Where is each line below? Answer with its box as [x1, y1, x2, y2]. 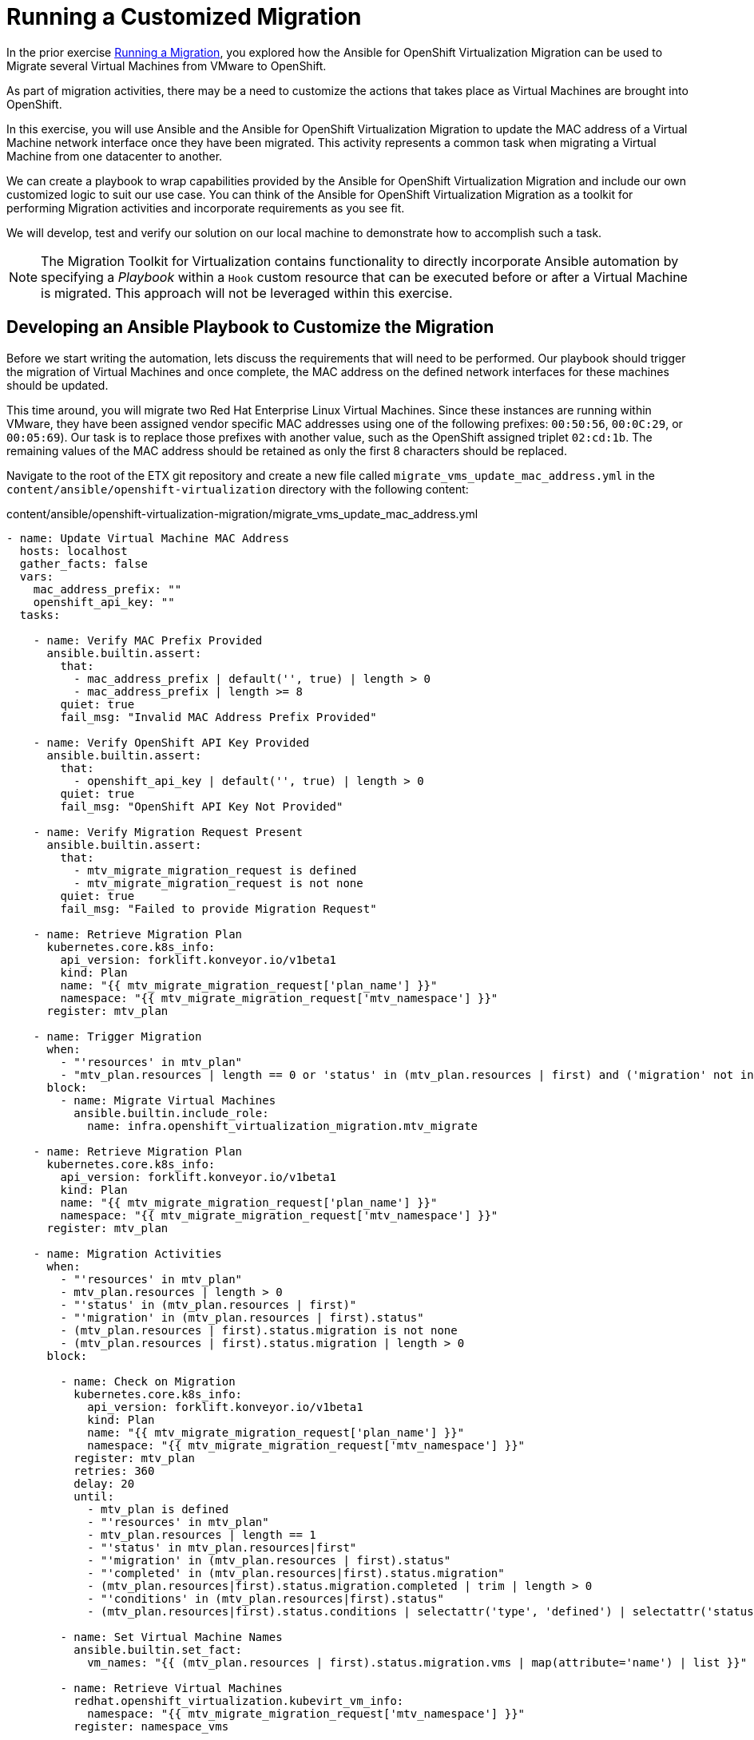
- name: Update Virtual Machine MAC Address [6, 531, 290, 545]
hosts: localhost [19, 544, 128, 557]
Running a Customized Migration [6, 3, 362, 30]
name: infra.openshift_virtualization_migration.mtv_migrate [87, 1119, 478, 1132]
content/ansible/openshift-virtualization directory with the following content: [6, 482, 469, 496]
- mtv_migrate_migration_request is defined [73, 863, 357, 877]
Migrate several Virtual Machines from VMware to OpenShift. [6, 58, 327, 73]
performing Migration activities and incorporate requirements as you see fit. [6, 200, 405, 215]
